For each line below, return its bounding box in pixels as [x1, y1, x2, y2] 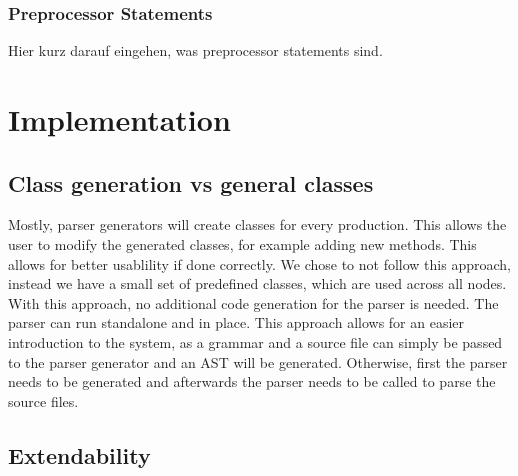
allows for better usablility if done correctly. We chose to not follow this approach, [8, 253, 511, 274]
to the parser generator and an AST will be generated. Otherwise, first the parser [8, 351, 508, 372]
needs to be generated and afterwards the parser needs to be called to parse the [8, 371, 496, 392]
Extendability [8, 439, 151, 470]
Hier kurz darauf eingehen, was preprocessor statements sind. [8, 40, 383, 61]
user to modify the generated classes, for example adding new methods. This [8, 233, 477, 254]
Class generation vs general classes [8, 167, 374, 198]
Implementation [8, 99, 231, 139]
